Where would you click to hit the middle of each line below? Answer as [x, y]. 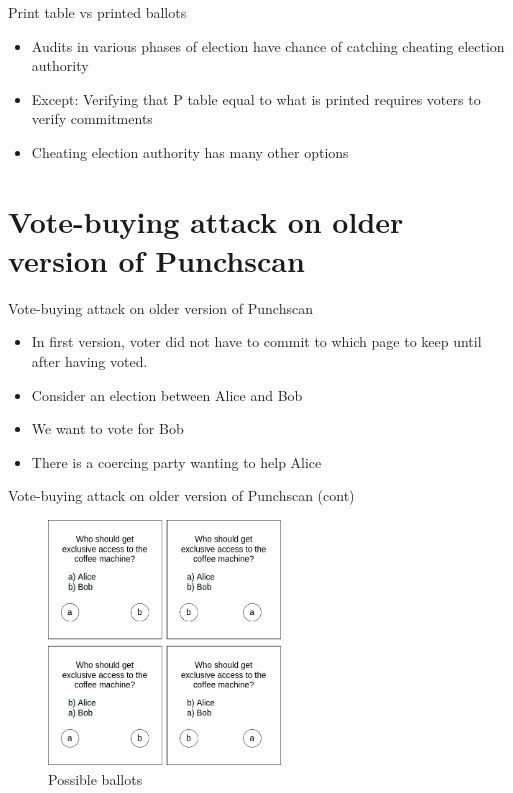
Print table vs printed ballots [97, 12]
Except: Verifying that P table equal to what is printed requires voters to [256, 98]
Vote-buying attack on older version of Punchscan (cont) [181, 495]
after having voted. [89, 361]
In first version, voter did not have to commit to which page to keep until [256, 341]
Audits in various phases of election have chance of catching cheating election [268, 45]
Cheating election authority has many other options [190, 151]
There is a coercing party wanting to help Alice [176, 461]
